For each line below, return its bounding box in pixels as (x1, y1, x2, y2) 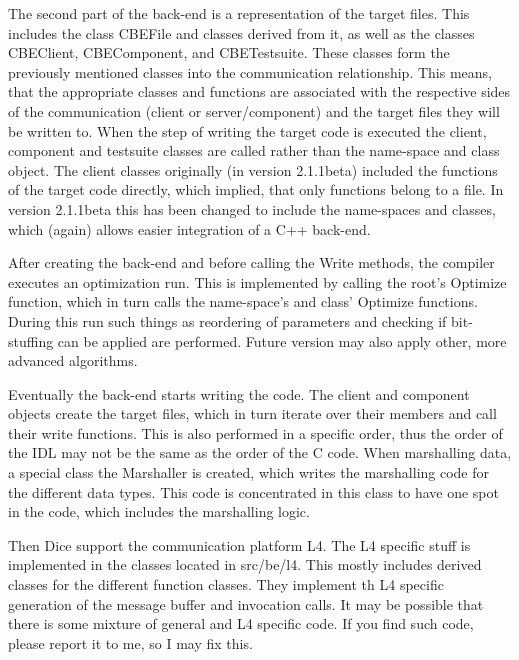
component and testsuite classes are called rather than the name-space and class (8, 140, 500, 161)
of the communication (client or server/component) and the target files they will (8, 100, 500, 121)
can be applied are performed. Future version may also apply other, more (57, 330, 507, 351)
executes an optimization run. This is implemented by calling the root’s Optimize (8, 271, 507, 292)
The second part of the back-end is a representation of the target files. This (8, 3, 470, 23)
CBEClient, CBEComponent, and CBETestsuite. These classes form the (8, 42, 450, 63)
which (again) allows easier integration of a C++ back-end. (8, 218, 371, 239)
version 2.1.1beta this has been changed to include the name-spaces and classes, (8, 198, 496, 219)
